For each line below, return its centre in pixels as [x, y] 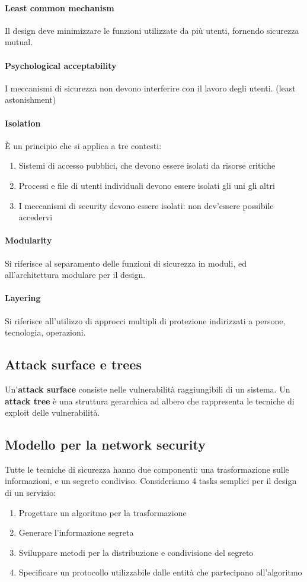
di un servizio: [31, 493]
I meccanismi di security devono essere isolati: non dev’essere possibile [146, 205]
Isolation [23, 123]
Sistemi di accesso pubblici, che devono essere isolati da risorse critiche [147, 165]
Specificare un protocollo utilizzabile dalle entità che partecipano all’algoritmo [160, 572]
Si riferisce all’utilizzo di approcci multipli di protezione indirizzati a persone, [145, 320]
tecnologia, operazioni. [45, 332]
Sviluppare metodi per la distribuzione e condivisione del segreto [136, 552]
